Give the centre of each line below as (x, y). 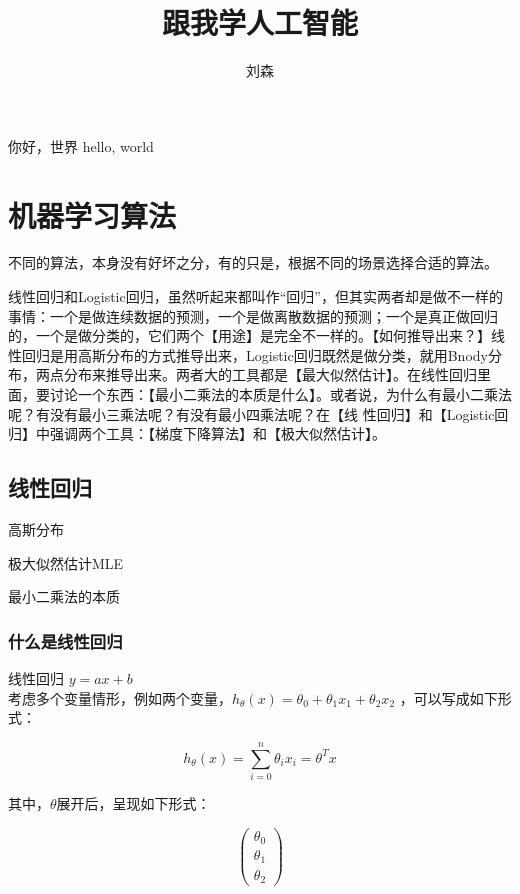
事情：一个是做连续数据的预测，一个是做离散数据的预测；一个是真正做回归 (253, 315)
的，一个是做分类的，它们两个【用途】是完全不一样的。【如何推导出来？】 (249, 335)
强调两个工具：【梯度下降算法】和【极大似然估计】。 (217, 433)
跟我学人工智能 (259, 22)
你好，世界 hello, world (81, 145)
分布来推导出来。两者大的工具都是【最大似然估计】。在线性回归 (270, 374)
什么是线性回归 (65, 640)
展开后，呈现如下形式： (133, 802)
